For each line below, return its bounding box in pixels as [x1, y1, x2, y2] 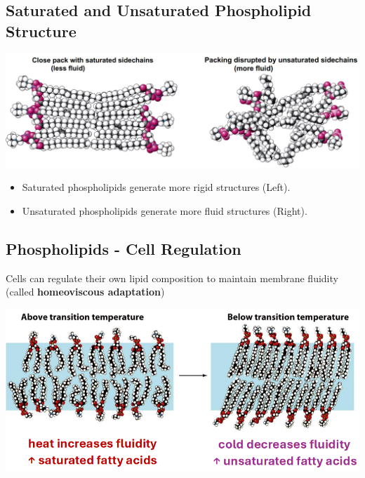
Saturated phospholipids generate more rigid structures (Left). [22, 180, 291, 194]
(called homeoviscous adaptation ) [6, 284, 165, 299]
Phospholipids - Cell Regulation [6, 237, 241, 259]
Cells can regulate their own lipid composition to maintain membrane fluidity [6, 270, 338, 285]
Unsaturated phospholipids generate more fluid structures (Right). [22, 203, 307, 218]
